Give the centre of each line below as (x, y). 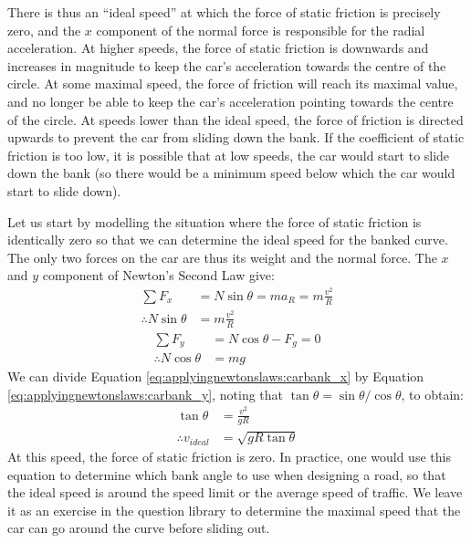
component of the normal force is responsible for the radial (261, 30)
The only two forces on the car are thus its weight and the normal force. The (222, 257)
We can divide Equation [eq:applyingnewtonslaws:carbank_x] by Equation (216, 376)
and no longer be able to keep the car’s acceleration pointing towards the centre (230, 101)
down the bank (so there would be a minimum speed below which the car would (231, 173)
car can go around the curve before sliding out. (139, 528)
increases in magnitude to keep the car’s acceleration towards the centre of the (227, 65)
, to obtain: (432, 394)
